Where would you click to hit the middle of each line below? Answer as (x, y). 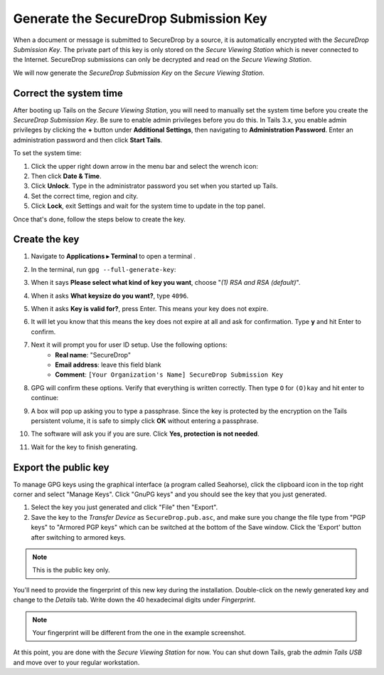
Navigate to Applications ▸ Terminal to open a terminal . (113, 256)
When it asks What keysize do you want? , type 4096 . (110, 295)
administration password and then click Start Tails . (88, 140)
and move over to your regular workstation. (76, 662)
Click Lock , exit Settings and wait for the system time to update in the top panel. (148, 206)
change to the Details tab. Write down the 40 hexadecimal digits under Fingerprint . (134, 600)
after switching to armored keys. (78, 537)
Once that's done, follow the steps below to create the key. (100, 219)
